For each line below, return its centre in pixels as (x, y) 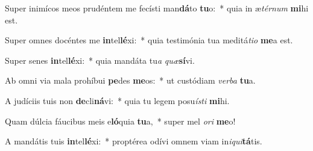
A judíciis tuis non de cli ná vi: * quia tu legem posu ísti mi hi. (117, 100)
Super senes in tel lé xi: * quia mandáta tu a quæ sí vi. (100, 60)
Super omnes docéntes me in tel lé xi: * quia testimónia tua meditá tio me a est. (149, 40)
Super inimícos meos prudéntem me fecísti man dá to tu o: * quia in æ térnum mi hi (157, 8)
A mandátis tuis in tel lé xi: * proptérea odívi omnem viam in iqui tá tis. (134, 141)
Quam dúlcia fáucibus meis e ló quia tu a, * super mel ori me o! (120, 121)
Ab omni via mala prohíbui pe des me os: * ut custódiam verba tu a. (130, 80)
